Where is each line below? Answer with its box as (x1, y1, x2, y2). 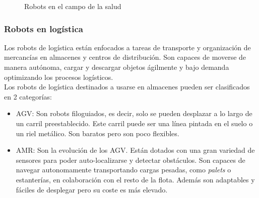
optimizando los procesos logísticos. (4, 71, 113, 82)
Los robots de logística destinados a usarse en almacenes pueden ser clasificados (4, 81, 250, 92)
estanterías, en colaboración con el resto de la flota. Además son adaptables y (16, 174, 255, 184)
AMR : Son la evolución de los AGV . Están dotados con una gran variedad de (16, 145, 255, 155)
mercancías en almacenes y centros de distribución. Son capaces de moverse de (4, 52, 246, 62)
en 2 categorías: (4, 91, 52, 102)
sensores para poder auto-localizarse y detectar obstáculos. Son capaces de (16, 154, 245, 165)
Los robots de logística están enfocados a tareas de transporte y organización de (4, 42, 251, 52)
